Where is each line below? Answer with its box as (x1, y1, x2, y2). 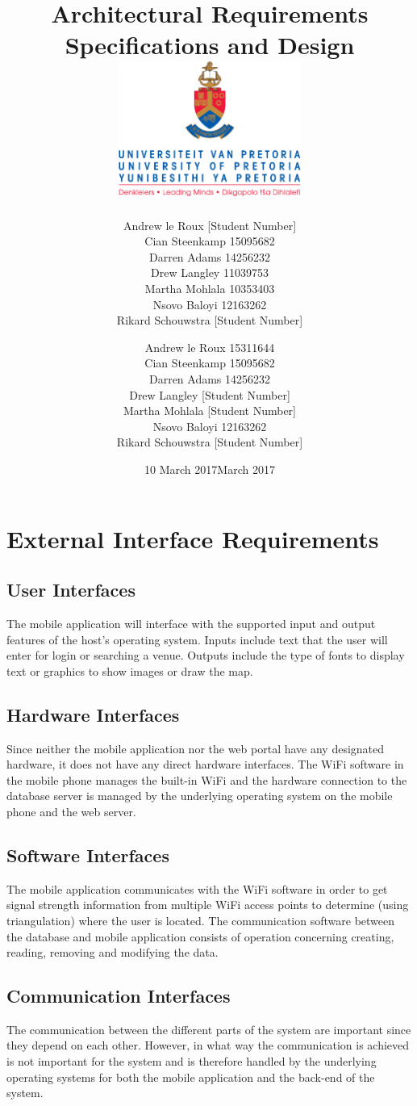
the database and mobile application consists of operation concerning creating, (6, 928, 394, 945)
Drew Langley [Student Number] (129, 386, 290, 403)
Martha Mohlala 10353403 (144, 280, 275, 297)
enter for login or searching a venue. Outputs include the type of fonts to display (6, 647, 405, 664)
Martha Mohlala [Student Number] (123, 402, 297, 419)
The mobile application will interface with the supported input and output (6, 614, 376, 631)
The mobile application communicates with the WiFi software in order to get (6, 880, 388, 897)
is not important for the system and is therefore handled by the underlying (6, 1053, 377, 1070)
